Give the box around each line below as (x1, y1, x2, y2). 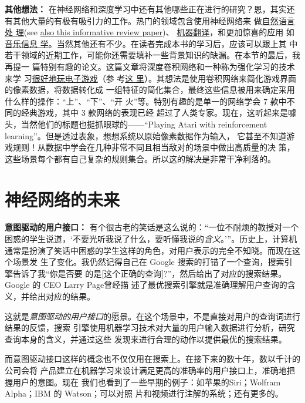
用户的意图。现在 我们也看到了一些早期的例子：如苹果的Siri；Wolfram (12, 375, 281, 388)
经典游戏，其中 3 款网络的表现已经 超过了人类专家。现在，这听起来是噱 (21, 106, 296, 119)
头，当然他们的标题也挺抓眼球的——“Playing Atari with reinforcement (5, 117, 267, 130)
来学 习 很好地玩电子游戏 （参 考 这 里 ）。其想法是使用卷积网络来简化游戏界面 (5, 72, 297, 84)
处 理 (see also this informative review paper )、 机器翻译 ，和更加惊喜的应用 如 (5, 26, 294, 38)
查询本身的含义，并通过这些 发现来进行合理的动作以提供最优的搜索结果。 (5, 333, 287, 345)
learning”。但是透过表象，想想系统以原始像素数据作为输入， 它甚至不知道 (5, 129, 287, 142)
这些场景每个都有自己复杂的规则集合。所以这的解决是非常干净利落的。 (5, 152, 276, 164)
